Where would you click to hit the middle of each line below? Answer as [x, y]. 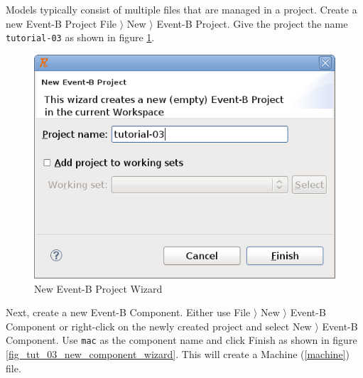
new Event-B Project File [61, 23]
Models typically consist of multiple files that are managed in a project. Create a [181, 9]
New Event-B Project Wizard [98, 288]
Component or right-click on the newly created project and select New [159, 326]
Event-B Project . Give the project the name [252, 23]
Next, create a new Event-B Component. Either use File [128, 312]
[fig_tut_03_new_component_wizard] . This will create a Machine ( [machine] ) [178, 354]
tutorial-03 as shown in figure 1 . [80, 37]
